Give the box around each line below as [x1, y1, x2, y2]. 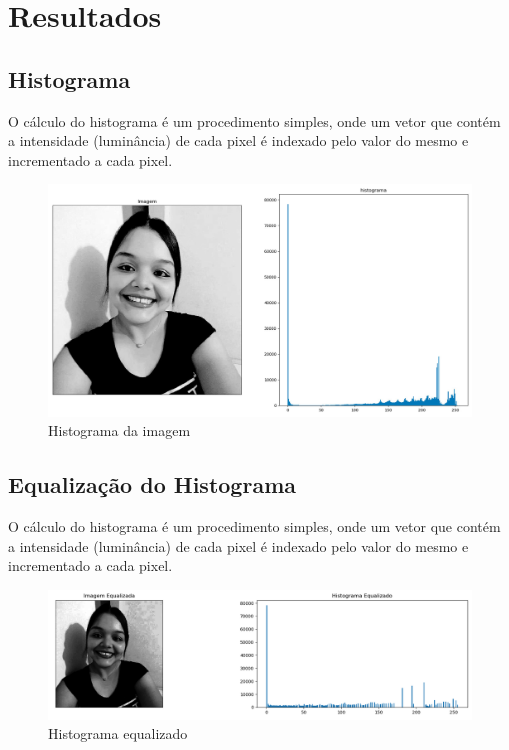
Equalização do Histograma [8, 469, 296, 500]
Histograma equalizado [48, 723, 188, 744]
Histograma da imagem [48, 420, 191, 441]
